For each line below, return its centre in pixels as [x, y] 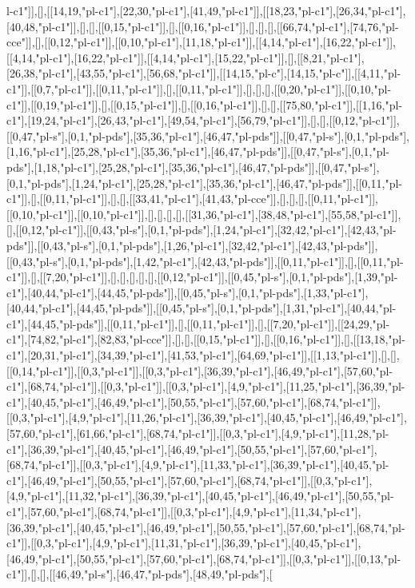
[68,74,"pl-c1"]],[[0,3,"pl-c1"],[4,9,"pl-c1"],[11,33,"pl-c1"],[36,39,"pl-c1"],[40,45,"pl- [198, 465]
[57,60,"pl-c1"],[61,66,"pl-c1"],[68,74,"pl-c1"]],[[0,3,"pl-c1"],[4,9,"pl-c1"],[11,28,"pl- [198, 433]
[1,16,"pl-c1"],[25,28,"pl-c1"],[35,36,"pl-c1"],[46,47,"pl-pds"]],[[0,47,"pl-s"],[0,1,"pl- [198, 151]
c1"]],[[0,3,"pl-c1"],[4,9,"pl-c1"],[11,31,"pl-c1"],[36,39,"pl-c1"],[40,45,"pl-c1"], [184, 543]
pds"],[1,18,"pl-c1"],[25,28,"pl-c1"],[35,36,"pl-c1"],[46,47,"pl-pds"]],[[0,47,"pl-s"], [193, 167]
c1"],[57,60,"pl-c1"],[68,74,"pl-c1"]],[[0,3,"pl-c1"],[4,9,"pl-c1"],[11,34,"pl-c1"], [184, 511]
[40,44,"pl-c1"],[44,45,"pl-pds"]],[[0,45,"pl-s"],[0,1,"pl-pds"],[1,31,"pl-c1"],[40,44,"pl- [202, 308]
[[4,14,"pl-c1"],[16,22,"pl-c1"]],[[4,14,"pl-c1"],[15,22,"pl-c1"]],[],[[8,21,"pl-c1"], [186, 57]
